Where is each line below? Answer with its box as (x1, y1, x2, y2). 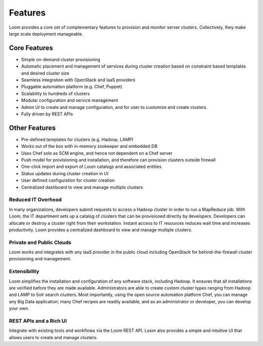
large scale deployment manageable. (9, 31, 83, 36)
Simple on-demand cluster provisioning (21, 56, 100, 62)
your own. (9, 306, 29, 311)
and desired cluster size (21, 70, 70, 76)
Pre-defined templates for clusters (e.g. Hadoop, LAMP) (21, 136, 134, 142)
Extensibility (9, 268, 39, 275)
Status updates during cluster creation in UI (21, 170, 109, 176)
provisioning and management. (9, 256, 72, 262)
